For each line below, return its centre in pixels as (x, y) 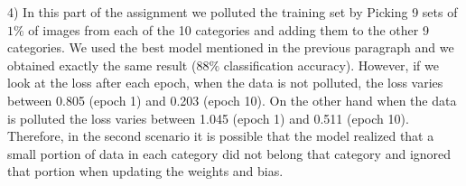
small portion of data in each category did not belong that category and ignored (229, 153)
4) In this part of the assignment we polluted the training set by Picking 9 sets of (233, 12)
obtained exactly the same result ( (102, 65)
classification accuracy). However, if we (331, 65)
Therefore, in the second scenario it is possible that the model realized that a (221, 136)
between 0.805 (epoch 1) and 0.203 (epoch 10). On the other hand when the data (232, 100)
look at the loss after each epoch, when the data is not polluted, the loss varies (225, 83)
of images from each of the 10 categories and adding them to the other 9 (228, 29)
